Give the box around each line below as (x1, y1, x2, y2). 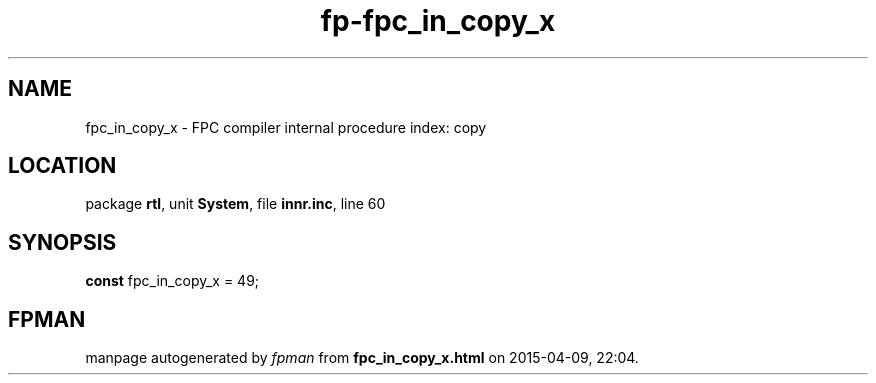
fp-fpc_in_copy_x (320, 4, 556, 38)
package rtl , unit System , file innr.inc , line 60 (85, 195, 386, 213)
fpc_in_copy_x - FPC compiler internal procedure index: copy (85, 118, 487, 136)
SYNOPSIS (8, 229, 117, 255)
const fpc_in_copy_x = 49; (85, 272, 260, 290)
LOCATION (8, 153, 117, 179)
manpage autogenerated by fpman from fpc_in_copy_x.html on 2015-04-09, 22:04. (85, 349, 639, 367)
